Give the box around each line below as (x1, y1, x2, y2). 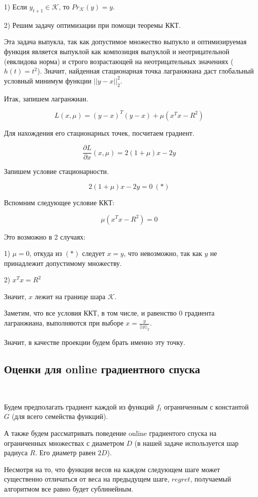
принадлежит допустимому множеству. (4, 257, 122, 268)
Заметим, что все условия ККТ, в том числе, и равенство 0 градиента (4, 308, 215, 318)
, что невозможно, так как (123, 248, 202, 258)
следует (82, 248, 105, 258)
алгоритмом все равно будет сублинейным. (4, 483, 133, 494)
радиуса (4, 447, 28, 458)
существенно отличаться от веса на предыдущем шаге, (4, 474, 170, 484)
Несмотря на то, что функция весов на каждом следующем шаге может (4, 464, 220, 474)
